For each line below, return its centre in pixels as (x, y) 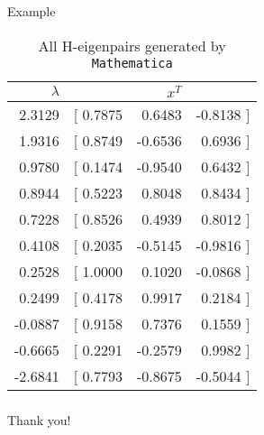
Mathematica (132, 63)
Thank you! (39, 420)
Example (32, 11)
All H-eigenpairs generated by (132, 45)
